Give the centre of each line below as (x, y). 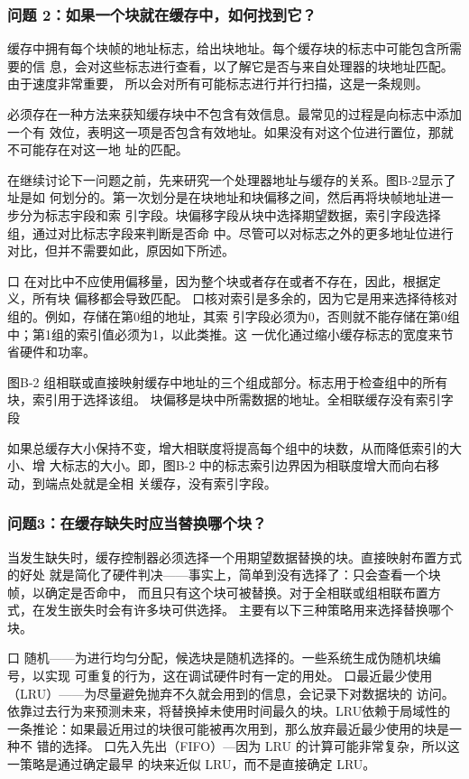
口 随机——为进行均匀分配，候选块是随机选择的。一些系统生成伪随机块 (218, 658)
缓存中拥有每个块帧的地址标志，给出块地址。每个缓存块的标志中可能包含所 (228, 48)
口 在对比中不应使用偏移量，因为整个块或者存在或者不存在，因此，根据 (218, 280)
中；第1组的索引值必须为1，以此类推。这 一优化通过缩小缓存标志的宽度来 (224, 334)
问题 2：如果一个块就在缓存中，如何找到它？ (162, 14)
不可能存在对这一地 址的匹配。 (98, 149)
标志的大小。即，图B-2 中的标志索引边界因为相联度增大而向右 (244, 465)
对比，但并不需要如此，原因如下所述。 (121, 250)
